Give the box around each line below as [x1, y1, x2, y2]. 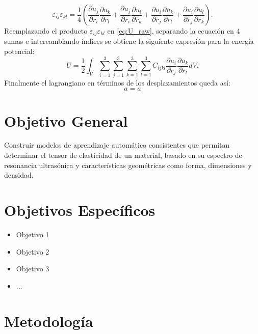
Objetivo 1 [16, 229, 49, 239]
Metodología [4, 310, 93, 331]
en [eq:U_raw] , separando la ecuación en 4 [107, 25, 240, 36]
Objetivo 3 [16, 263, 49, 274]
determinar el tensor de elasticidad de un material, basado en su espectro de [4, 150, 242, 160]
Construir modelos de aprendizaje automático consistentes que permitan [4, 140, 230, 150]
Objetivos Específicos [4, 200, 156, 220]
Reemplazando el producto [4, 25, 88, 36]
